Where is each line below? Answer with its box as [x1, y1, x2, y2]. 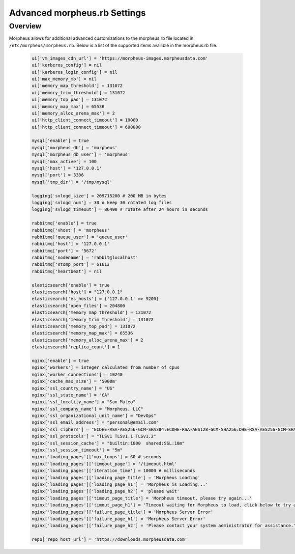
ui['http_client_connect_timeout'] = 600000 [31, 124, 141, 130]
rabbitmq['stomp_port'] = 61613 [31, 262, 110, 267]
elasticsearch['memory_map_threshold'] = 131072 [31, 310, 151, 315]
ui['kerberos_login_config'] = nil [31, 69, 118, 75]
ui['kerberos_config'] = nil [31, 62, 102, 68]
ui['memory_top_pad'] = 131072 [31, 97, 108, 103]
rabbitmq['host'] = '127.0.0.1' [31, 241, 110, 247]
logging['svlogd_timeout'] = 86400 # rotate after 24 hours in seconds [31, 207, 208, 212]
